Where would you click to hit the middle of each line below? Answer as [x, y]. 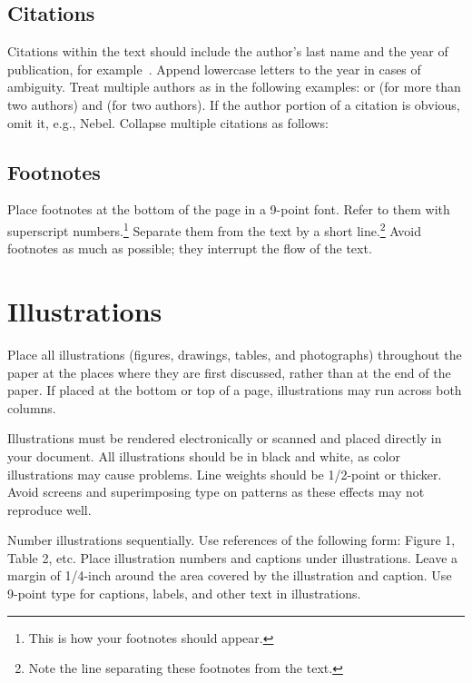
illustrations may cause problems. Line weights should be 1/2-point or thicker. [225, 474]
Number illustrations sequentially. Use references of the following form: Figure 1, [231, 540]
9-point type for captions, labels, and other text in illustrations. [184, 594]
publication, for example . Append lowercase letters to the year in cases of [214, 69]
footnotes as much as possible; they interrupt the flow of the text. [190, 248]
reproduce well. [49, 509]
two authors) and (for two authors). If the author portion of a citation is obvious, [234, 104]
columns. [32, 407]
